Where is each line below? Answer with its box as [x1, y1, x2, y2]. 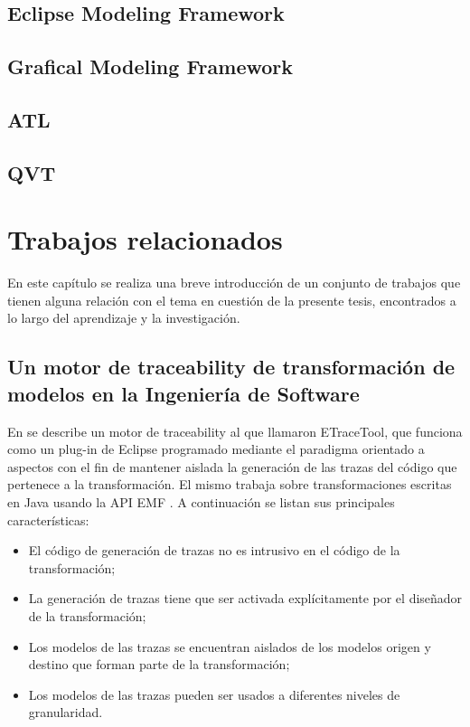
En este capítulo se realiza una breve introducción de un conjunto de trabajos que [7, 273, 461, 292]
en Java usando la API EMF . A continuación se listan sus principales [7, 493, 395, 511]
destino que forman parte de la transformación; [28, 655, 290, 674]
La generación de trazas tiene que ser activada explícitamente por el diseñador [28, 589, 463, 608]
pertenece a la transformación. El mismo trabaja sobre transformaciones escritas [7, 475, 452, 494]
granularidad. [28, 703, 103, 722]
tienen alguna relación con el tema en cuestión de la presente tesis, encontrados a [7, 290, 456, 309]
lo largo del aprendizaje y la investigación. [7, 308, 240, 327]
